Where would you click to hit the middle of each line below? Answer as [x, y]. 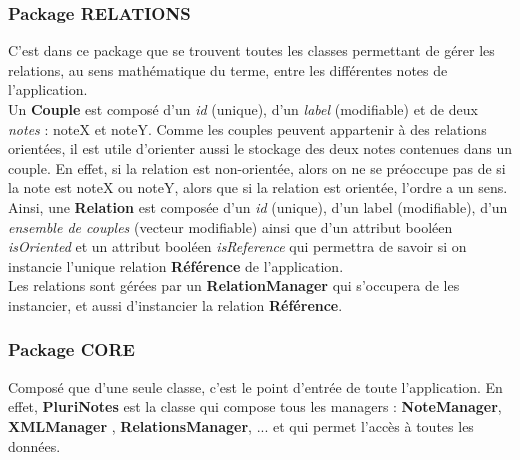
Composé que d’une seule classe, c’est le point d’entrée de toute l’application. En [255, 386]
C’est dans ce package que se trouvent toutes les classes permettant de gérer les [251, 50]
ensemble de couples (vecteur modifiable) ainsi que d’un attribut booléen [230, 226]
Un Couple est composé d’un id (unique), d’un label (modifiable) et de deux [243, 109]
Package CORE [71, 349]
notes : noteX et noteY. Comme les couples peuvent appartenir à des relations [247, 128]
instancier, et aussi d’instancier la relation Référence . [175, 304]
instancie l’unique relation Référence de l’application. [176, 265]
